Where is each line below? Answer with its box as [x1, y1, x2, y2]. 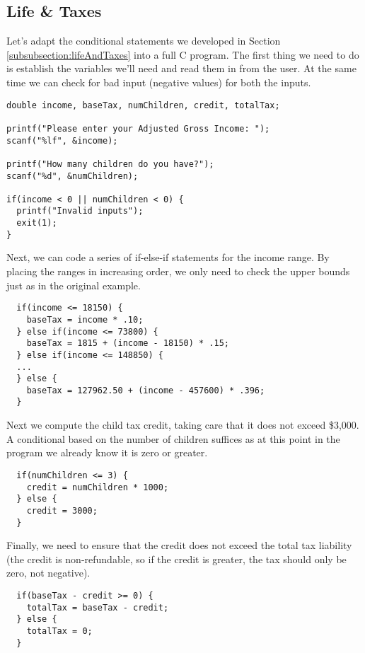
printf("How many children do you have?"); [6, 158, 214, 169]
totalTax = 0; [26, 625, 93, 636]
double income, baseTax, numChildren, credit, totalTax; [6, 100, 280, 110]
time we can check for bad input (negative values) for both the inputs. [6, 74, 311, 89]
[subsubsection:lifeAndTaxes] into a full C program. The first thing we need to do [6, 47, 359, 62]
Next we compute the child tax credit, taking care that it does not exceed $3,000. [6, 417, 359, 432]
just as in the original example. [6, 277, 141, 292]
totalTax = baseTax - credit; [26, 602, 169, 613]
